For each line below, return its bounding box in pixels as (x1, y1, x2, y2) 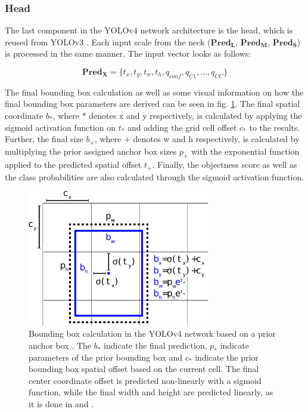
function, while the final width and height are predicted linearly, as (29, 386, 273, 398)
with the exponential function (191, 144, 300, 157)
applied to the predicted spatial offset (5, 158, 142, 171)
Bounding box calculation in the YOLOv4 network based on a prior (29, 327, 276, 340)
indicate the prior (195, 350, 259, 363)
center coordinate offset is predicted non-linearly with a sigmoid (29, 374, 262, 386)
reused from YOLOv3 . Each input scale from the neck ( (5, 35, 211, 48)
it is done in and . (29, 398, 94, 410)
